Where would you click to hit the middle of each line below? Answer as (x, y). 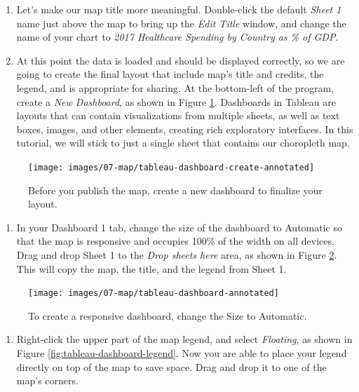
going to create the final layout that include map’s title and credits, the (170, 74)
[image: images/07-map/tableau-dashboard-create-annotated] (171, 167)
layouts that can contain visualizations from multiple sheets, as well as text (178, 115)
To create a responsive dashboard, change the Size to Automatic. (168, 315)
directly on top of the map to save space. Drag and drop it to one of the (171, 366)
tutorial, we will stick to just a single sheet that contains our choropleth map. (183, 143)
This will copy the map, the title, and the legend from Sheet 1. (151, 268)
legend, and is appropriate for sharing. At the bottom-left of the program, (175, 87)
